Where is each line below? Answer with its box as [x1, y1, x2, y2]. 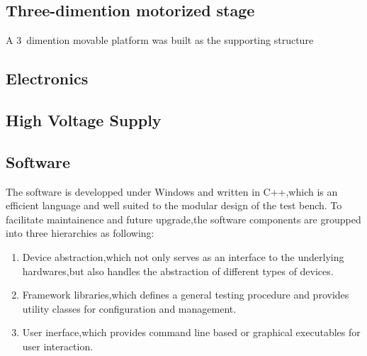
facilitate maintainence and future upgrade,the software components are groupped [6, 211, 361, 226]
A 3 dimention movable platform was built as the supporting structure [6, 33, 314, 48]
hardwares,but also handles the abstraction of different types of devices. [22, 263, 334, 278]
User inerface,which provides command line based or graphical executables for [22, 325, 361, 340]
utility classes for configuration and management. [22, 301, 237, 316]
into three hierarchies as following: [6, 226, 154, 240]
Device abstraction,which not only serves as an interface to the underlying [22, 249, 344, 264]
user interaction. [22, 338, 94, 353]
